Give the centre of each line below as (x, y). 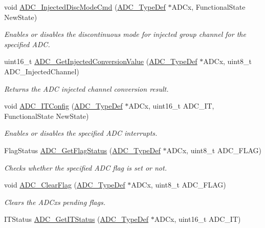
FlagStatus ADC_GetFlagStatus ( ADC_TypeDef (82, 150)
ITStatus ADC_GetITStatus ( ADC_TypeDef (76, 219)
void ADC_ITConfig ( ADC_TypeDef (63, 106)
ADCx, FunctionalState (208, 7)
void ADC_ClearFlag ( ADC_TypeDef (65, 185)
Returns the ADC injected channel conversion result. (86, 88)
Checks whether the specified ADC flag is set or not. (85, 167)
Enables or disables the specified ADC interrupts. (81, 133)
